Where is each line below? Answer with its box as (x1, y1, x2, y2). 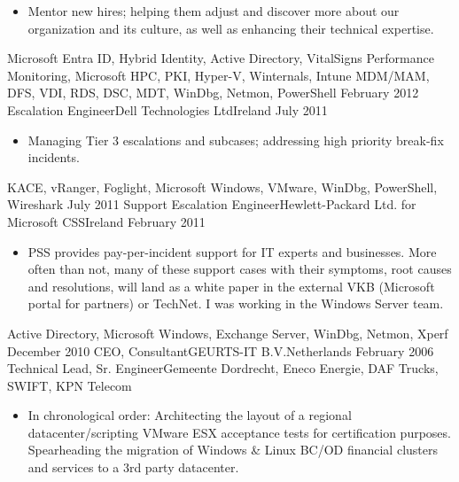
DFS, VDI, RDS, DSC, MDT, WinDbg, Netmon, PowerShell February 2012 (7, 83, 419, 102)
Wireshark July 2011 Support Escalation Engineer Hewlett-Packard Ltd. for (7, 195, 416, 214)
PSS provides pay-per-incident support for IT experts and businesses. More (27, 242, 437, 260)
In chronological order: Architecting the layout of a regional (27, 406, 352, 424)
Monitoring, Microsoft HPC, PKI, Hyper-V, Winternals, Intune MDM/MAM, (7, 66, 430, 84)
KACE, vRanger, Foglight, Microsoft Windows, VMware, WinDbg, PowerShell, (7, 177, 438, 196)
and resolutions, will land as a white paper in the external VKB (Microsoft (27, 276, 435, 295)
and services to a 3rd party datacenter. (27, 458, 239, 477)
